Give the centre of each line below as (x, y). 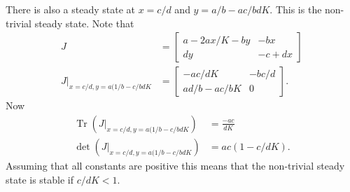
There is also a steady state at (71, 9)
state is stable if (40, 179)
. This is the (296, 9)
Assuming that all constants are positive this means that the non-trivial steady (175, 165)
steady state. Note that (84, 23)
